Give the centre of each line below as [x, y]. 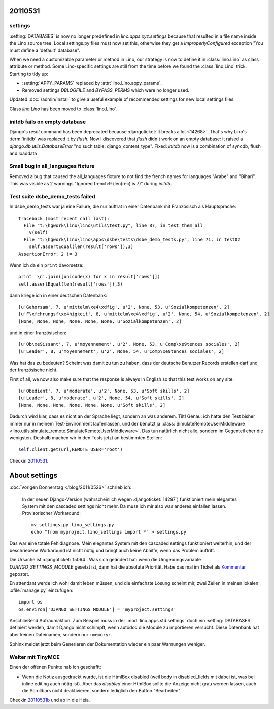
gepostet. [20, 574]
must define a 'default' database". [45, 50]
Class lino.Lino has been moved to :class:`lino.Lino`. [63, 109]
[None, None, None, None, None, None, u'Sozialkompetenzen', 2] [100, 321]
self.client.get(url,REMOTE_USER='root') [71, 449]
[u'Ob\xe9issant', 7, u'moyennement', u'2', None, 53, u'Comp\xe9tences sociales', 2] [129, 344]
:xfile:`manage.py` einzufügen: [41, 590]
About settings [33, 475]
